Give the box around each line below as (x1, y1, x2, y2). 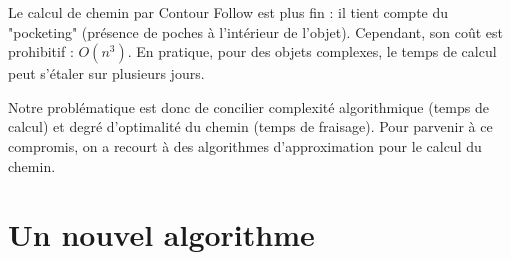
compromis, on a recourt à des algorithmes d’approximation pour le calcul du (8, 135, 482, 156)
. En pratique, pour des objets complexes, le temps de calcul (127, 41, 497, 62)
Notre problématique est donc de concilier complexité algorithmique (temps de (8, 96, 489, 117)
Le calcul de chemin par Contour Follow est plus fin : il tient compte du (8, 2, 449, 22)
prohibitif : (8, 41, 74, 62)
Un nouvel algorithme (8, 214, 315, 255)
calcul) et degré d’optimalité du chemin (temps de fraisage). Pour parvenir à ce (8, 116, 493, 137)
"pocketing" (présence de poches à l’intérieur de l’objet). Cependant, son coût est (8, 21, 504, 42)
